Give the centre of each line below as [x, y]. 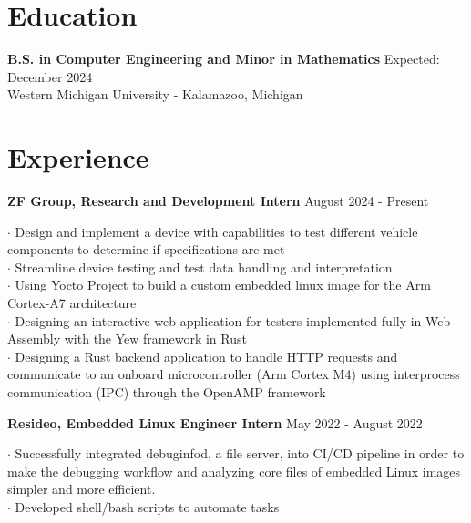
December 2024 [50, 76]
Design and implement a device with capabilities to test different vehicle [216, 231]
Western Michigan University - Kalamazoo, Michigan [155, 94]
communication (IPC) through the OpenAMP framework [167, 391]
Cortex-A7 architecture [72, 303]
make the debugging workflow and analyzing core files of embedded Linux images [234, 471]
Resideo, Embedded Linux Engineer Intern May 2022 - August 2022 [215, 422]
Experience [78, 157]
